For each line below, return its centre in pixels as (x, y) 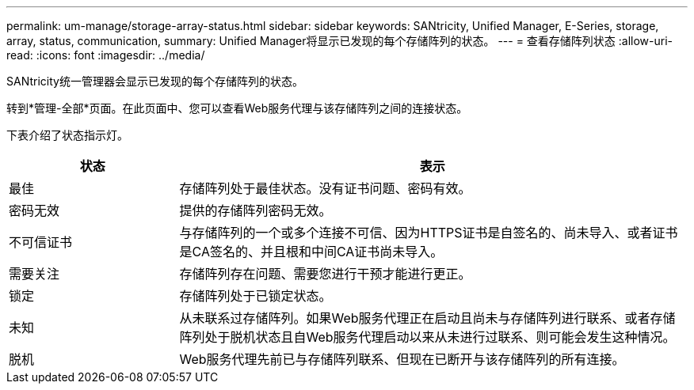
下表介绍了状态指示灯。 (67, 135)
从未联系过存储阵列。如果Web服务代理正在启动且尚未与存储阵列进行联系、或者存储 (427, 318)
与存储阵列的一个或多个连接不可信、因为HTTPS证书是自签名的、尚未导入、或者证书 (429, 233)
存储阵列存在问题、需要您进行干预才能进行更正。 (325, 274)
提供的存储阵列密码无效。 (255, 210)
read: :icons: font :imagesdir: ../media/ (106, 55)
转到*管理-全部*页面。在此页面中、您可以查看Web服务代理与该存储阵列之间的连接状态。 (237, 108)
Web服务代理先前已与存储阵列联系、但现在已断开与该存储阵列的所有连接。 (402, 359)
